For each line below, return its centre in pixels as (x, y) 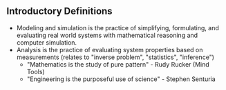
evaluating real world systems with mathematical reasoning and (107, 35)
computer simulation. (47, 42)
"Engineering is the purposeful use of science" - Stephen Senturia (121, 79)
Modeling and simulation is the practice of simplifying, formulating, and (117, 27)
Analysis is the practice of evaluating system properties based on (110, 49)
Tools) (36, 71)
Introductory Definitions (59, 11)
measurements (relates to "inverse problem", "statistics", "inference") (115, 57)
